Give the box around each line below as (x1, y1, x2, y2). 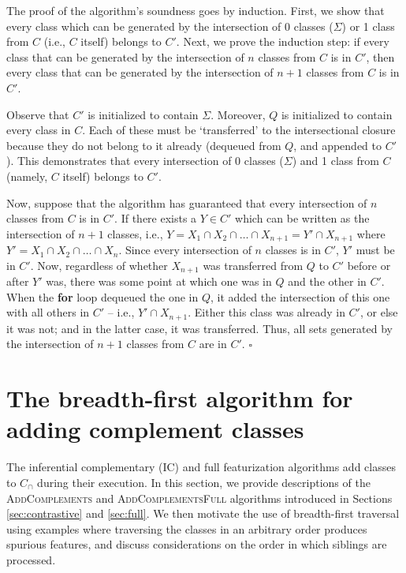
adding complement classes (6, 413, 304, 445)
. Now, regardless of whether (30, 257, 168, 273)
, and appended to (293, 137, 382, 153)
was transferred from (203, 257, 304, 273)
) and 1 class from (292, 152, 379, 169)
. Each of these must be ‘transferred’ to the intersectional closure (82, 122, 396, 138)
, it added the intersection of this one (210, 288, 390, 305)
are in (199, 335, 227, 352)
